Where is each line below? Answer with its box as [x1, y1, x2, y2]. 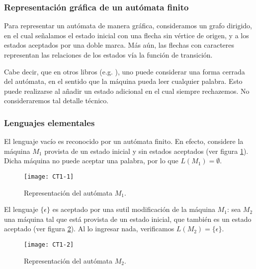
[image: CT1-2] [24, 241, 74, 248]
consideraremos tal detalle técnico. [4, 95, 109, 106]
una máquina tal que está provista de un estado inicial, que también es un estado [4, 213, 252, 224]
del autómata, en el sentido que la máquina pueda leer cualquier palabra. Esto [4, 76, 243, 86]
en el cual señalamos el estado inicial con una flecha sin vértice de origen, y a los [4, 30, 249, 40]
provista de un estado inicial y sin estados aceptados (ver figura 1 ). [44, 145, 249, 156]
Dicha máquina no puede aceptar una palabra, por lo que [4, 155, 178, 166]
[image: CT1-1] [24, 173, 74, 180]
